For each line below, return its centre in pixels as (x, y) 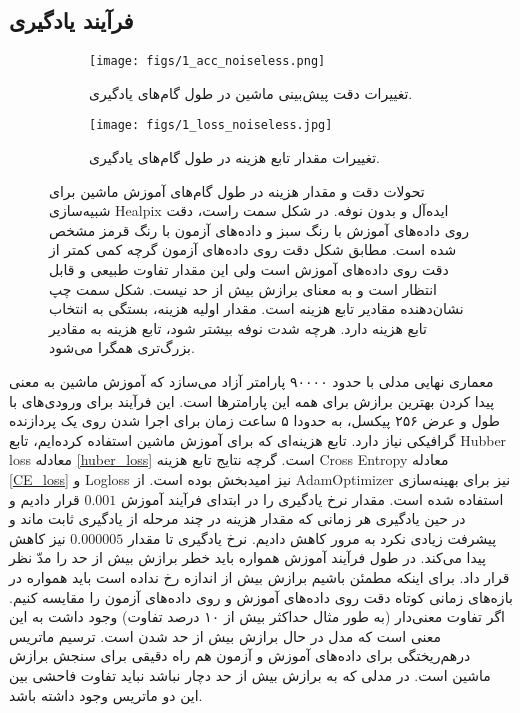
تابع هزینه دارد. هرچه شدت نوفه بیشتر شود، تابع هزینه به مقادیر (238, 327)
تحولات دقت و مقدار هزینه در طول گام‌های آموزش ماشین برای (237, 190)
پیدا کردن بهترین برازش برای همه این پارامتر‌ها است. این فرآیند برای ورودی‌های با (252, 400)
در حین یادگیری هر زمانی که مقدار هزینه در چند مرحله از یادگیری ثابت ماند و (237, 518)
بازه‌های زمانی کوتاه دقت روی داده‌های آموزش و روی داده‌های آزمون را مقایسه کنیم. (261, 596)
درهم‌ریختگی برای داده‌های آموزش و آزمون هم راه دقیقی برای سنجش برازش (240, 655)
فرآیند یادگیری (71, 20)
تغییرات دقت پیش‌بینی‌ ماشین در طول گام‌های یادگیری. (251, 92)
